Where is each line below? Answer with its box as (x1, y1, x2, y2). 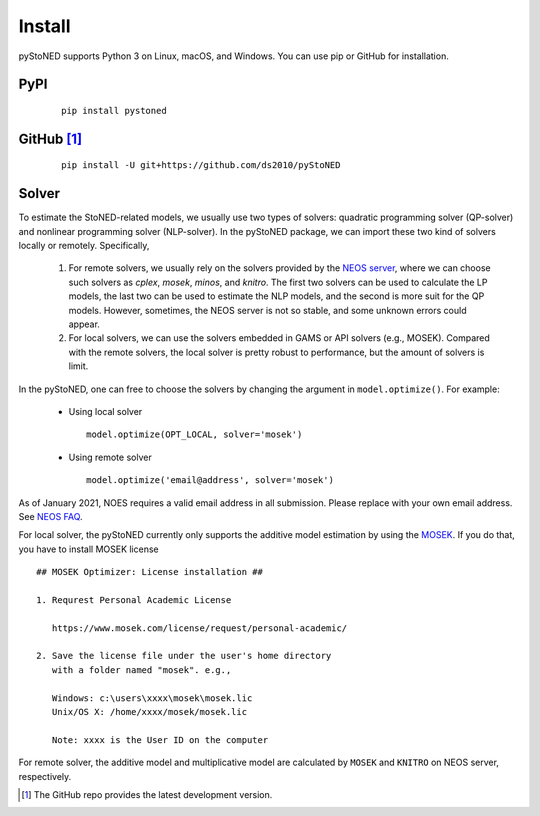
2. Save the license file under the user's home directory (36, 650, 332, 662)
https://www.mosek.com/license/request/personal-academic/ (51, 622, 348, 634)
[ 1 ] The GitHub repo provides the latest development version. (21, 788, 273, 800)
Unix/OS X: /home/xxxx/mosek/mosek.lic (51, 706, 248, 717)
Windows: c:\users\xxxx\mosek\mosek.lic (51, 692, 253, 704)
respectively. (18, 770, 72, 782)
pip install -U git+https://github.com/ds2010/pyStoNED (61, 160, 341, 171)
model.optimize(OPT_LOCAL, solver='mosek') (86, 429, 303, 440)
